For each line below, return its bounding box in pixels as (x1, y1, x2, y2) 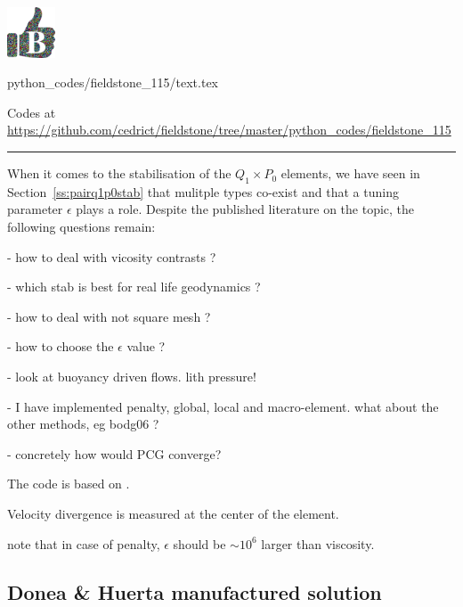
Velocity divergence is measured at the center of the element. (7, 504, 339, 522)
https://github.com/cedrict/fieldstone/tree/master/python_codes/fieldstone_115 (7, 120, 451, 139)
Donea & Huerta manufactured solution (7, 578, 382, 605)
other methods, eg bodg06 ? (7, 414, 159, 433)
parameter (7, 200, 63, 218)
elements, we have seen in (280, 164, 420, 183)
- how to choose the (7, 337, 114, 356)
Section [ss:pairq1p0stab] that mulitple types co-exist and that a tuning (7, 182, 399, 201)
